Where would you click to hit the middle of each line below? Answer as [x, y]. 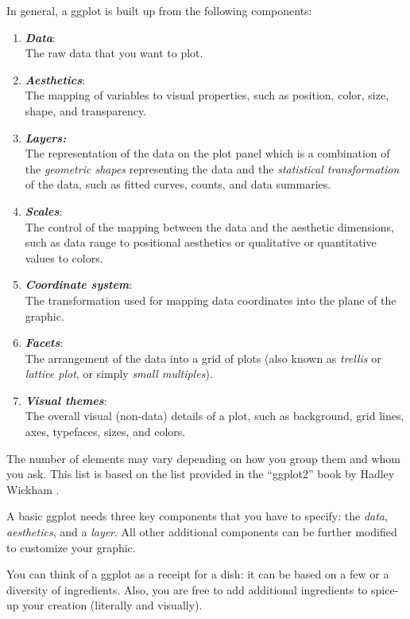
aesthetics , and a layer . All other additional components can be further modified [202, 532]
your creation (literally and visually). [112, 605]
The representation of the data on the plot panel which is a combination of [207, 153]
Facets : [44, 343]
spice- [385, 589]
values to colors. [64, 257]
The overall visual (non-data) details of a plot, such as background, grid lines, [215, 416]
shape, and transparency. [86, 110]
